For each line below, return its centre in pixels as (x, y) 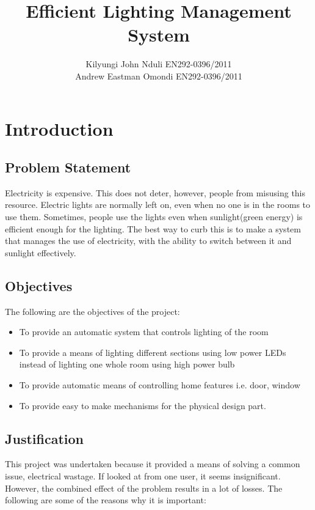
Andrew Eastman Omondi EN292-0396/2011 (159, 76)
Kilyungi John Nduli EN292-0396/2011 (159, 64)
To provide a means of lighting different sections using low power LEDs (153, 352)
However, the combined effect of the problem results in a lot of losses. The (144, 488)
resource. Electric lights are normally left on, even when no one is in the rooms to (158, 205)
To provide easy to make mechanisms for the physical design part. (143, 405)
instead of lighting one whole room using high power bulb (127, 364)
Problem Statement (68, 167)
